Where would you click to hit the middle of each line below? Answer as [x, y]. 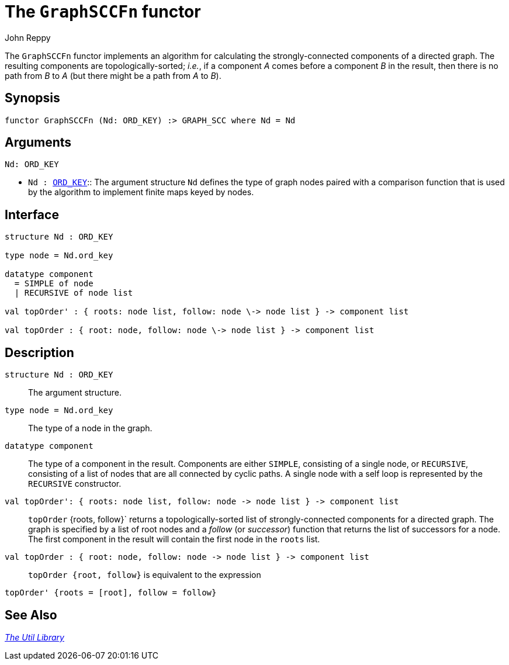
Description [39, 352]
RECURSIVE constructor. [75, 484]
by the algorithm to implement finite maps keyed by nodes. [141, 192]
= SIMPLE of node [54, 284]
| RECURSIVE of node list [74, 293]
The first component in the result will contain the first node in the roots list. [174, 539]
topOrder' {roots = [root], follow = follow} [111, 593]
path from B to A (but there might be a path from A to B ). [113, 75]
